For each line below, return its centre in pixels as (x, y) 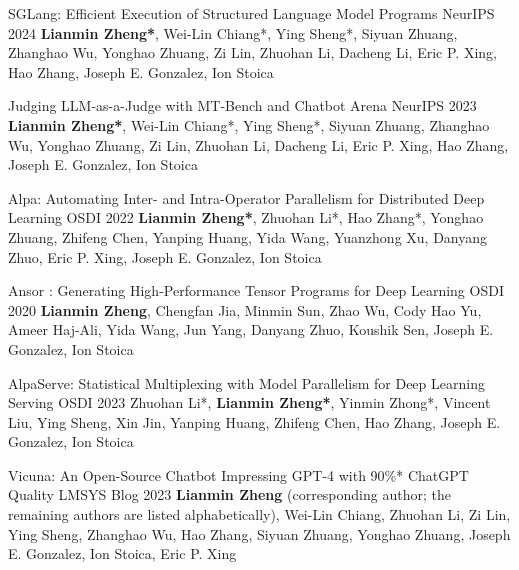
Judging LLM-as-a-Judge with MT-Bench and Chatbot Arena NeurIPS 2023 (242, 105)
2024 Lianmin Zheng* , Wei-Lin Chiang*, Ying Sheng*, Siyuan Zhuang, (233, 32)
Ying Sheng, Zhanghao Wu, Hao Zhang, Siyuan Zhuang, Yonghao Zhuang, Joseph (259, 533)
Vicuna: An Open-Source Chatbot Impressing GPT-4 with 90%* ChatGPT (238, 474)
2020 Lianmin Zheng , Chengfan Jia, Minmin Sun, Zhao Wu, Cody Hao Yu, (245, 309)
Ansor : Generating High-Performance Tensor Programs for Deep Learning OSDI (256, 290)
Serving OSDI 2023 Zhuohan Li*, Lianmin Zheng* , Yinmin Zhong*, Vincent (249, 402)
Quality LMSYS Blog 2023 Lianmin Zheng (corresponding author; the (229, 494)
